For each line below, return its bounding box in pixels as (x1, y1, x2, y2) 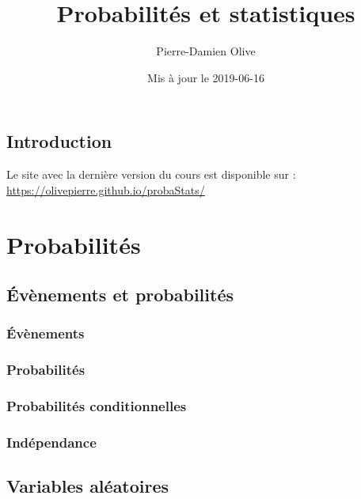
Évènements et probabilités (6, 282, 234, 307)
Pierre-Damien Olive (156, 43, 256, 59)
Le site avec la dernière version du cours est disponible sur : (6, 166, 296, 183)
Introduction (6, 129, 112, 153)
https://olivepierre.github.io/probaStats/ (6, 181, 205, 198)
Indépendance (6, 432, 97, 452)
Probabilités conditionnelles (6, 396, 187, 416)
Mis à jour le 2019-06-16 (147, 69, 264, 85)
